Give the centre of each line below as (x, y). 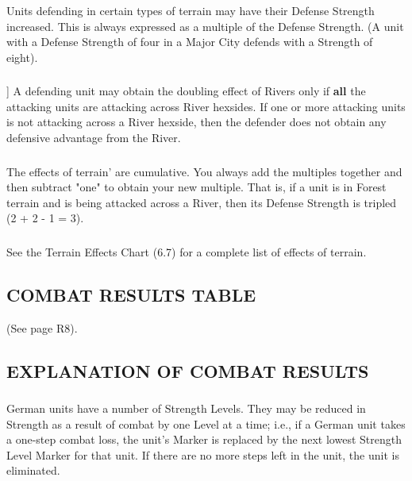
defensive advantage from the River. (94, 137)
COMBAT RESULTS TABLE (131, 294)
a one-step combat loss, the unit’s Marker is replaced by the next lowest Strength (204, 439)
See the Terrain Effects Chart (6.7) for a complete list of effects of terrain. (187, 251)
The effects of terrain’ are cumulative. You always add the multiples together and (204, 171)
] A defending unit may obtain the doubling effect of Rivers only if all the (186, 91)
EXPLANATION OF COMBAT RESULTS (188, 370)
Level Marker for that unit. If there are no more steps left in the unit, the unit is (203, 454)
